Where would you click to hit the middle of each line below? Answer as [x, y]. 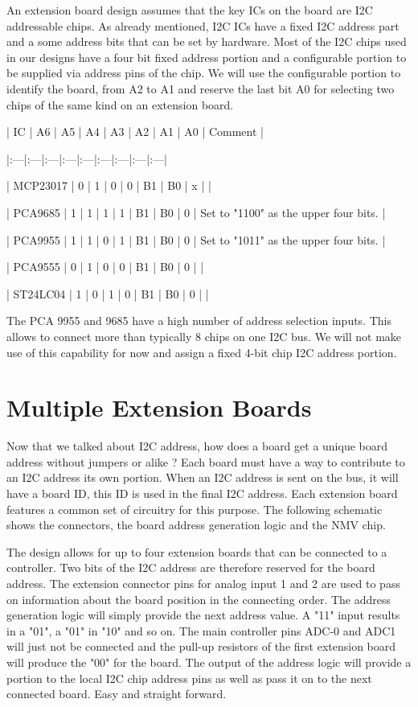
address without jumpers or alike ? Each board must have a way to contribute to [206, 461]
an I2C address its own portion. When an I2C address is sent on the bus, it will [203, 477]
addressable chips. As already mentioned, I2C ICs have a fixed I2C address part [203, 25]
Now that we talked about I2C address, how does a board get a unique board [197, 446]
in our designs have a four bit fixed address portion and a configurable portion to [207, 57]
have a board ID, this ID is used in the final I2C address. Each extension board [202, 493]
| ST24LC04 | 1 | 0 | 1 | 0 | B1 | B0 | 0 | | [108, 293]
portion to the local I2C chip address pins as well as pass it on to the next [189, 678]
